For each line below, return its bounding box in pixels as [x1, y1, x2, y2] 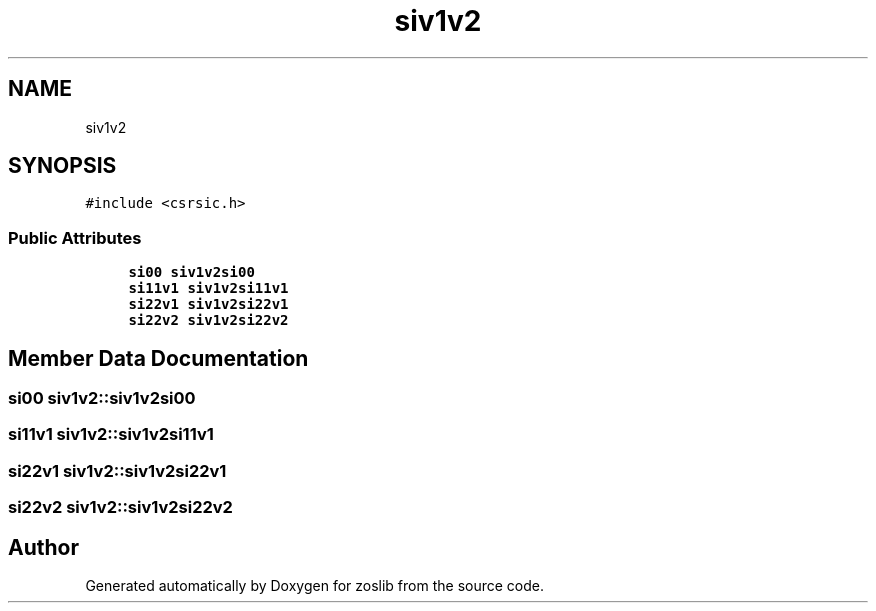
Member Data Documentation [8, 345, 309, 371]
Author [8, 534, 79, 560]
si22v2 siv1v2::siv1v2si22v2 [8, 497, 233, 518]
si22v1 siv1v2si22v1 [128, 296, 289, 313]
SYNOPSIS [8, 153, 117, 179]
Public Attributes [8, 227, 142, 248]
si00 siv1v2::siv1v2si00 [8, 388, 196, 409]
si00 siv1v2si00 [128, 264, 255, 281]
